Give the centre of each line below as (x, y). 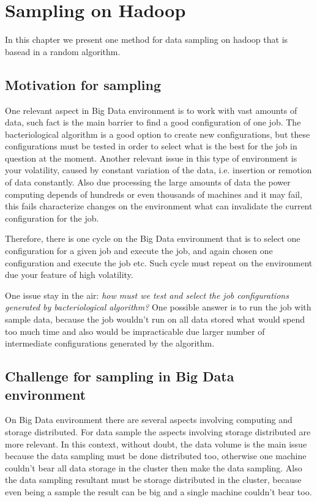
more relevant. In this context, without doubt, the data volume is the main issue (156, 444)
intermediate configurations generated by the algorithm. (110, 343)
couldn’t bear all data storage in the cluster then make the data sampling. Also (154, 467)
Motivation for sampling (83, 84)
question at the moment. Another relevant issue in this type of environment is (151, 158)
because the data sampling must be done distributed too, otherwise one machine (156, 456)
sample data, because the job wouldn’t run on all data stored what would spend (155, 319)
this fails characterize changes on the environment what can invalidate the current (159, 206)
